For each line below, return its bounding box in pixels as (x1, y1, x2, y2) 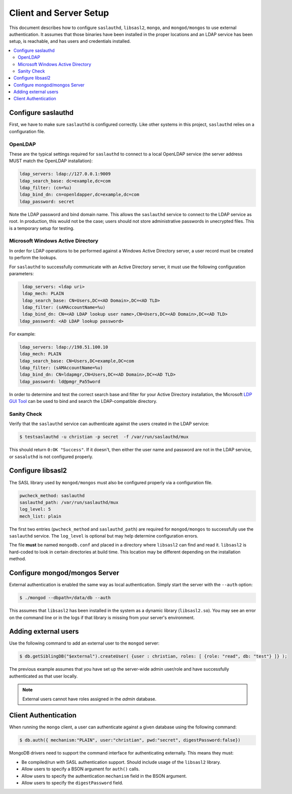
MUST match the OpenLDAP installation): (9, 158, 93, 164)
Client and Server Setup (9, 7, 109, 18)
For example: (9, 331, 36, 337)
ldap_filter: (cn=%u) (19, 185, 72, 191)
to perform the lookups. (9, 254, 57, 261)
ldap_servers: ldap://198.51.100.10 (19, 344, 109, 350)
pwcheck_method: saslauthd (19, 493, 85, 498)
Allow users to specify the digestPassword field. (21, 780, 123, 786)
